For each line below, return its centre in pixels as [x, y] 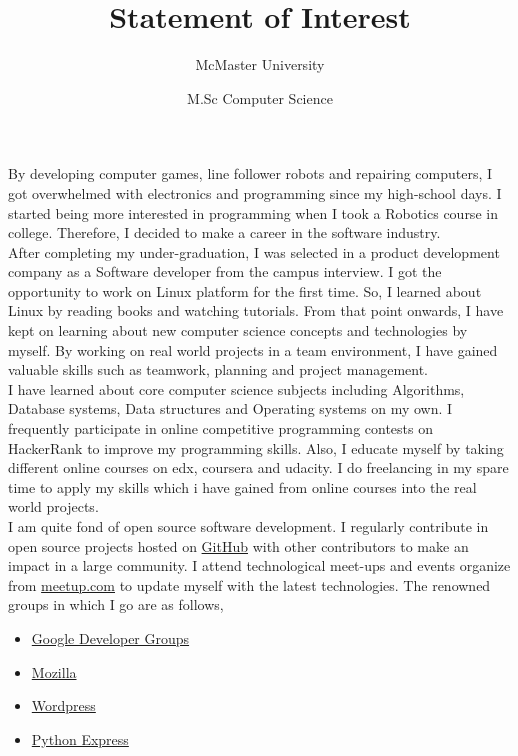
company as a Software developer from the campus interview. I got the [225, 271]
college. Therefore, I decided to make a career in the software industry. [224, 232]
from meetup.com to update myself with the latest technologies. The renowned [249, 584]
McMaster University [260, 64]
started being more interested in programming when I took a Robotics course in [253, 212]
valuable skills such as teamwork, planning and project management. [218, 369]
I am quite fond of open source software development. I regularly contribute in [248, 526]
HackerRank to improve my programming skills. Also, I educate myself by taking [256, 447]
